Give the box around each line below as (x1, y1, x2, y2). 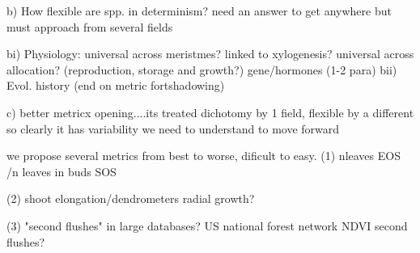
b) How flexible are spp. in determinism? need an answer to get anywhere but (6, 2, 392, 19)
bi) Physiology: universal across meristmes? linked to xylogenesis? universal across (6, 45, 414, 62)
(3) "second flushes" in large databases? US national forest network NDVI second (6, 217, 408, 234)
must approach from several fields (6, 18, 173, 35)
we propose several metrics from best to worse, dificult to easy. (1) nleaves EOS (6, 147, 401, 164)
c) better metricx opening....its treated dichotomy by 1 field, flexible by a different (6, 103, 414, 120)
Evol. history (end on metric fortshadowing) (6, 77, 225, 94)
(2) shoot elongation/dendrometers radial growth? (6, 190, 255, 207)
